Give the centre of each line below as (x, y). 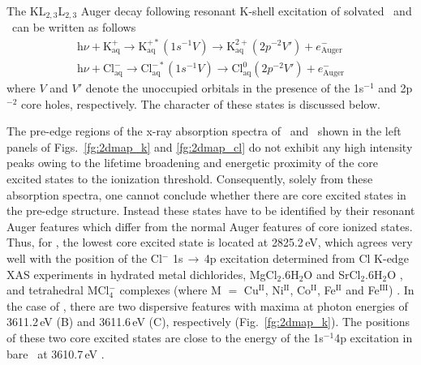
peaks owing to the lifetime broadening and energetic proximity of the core (192, 163)
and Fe (363, 290)
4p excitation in (374, 338)
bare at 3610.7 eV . (56, 353)
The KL (26, 11)
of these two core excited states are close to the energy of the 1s (165, 338)
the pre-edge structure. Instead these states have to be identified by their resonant (211, 210)
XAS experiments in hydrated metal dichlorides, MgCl (142, 274)
